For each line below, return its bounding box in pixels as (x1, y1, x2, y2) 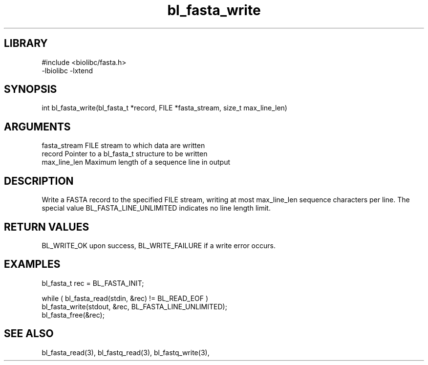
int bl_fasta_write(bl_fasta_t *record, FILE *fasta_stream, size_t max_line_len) (42, 104, 287, 112)
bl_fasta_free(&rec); (42, 310, 105, 319)
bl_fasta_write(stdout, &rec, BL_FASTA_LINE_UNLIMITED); (42, 302, 227, 311)
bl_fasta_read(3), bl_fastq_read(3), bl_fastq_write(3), (42, 348, 210, 357)
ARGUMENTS (4, 120, 71, 133)
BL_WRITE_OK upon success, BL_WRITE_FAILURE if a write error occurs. (42, 241, 276, 250)
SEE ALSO (4, 327, 54, 340)
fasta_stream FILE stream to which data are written (42, 141, 205, 150)
